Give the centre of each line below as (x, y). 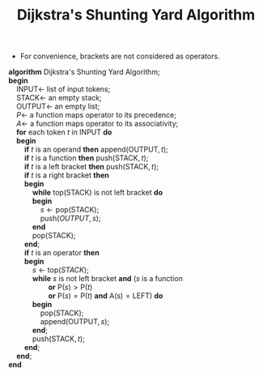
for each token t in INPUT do (64, 132)
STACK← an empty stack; (59, 98)
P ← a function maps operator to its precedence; (96, 115)
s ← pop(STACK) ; (70, 210)
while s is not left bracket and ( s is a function (108, 279)
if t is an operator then (62, 253)
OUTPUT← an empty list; (58, 106)
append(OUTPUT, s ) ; (75, 322)
